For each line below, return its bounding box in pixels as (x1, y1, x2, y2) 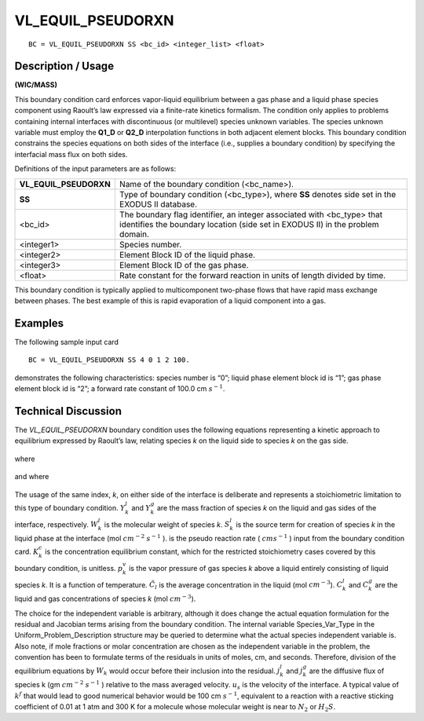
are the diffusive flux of (309, 666, 385, 675)
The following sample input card (14, 337, 119, 346)
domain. (119, 229, 149, 240)
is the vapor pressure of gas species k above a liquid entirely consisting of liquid (128, 563, 389, 573)
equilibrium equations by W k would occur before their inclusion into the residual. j (14, 666, 280, 677)
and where (14, 472, 49, 481)
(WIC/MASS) (14, 80, 58, 90)
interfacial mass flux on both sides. (14, 149, 128, 159)
